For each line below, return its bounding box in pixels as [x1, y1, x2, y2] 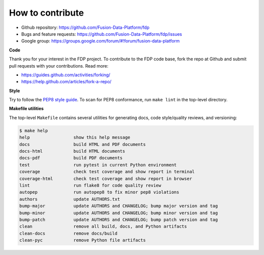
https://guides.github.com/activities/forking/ [21, 71, 110, 78]
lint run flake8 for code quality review [19, 183, 161, 188]
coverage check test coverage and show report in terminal [19, 169, 195, 175]
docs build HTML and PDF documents [19, 141, 146, 147]
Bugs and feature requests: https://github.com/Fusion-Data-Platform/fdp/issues [21, 31, 182, 37]
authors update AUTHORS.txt [19, 196, 120, 202]
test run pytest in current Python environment [19, 162, 177, 167]
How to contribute [9, 7, 84, 18]
